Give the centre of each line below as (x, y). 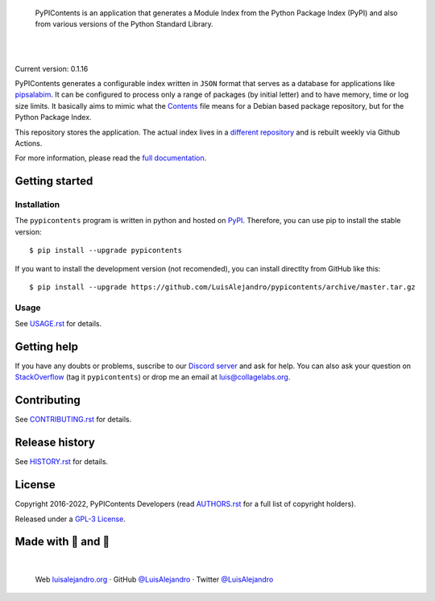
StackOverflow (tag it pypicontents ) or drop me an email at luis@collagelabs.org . (153, 377)
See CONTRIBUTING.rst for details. (73, 420)
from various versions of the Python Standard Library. (124, 24)
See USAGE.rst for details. (58, 324)
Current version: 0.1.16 (52, 68)
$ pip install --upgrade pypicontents (106, 251)
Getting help (46, 346)
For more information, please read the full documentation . (111, 158)
